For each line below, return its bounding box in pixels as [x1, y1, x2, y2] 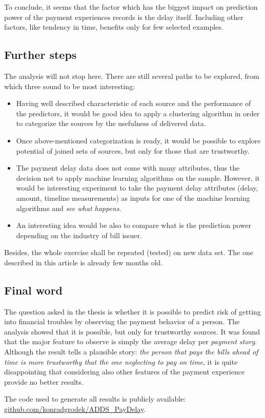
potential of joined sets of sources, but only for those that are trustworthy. [16, 145, 250, 156]
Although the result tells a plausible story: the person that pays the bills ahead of [4, 346, 258, 357]
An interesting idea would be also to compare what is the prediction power [16, 220, 251, 231]
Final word [4, 282, 63, 298]
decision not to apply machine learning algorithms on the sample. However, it [16, 172, 260, 183]
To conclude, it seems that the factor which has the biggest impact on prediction [4, 2, 258, 12]
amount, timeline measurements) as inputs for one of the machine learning [16, 192, 250, 203]
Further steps [4, 47, 77, 62]
